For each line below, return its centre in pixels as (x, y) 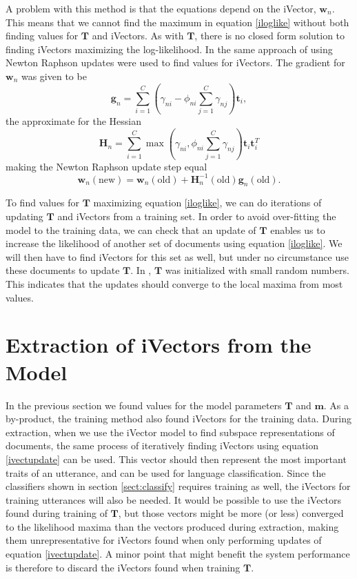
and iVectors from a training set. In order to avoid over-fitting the (197, 216)
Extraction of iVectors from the (159, 345)
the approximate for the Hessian (74, 121)
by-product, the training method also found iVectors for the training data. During (178, 419)
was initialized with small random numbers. (257, 270)
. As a (336, 405)
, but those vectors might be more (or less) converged (231, 513)
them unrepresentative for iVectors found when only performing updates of (164, 540)
